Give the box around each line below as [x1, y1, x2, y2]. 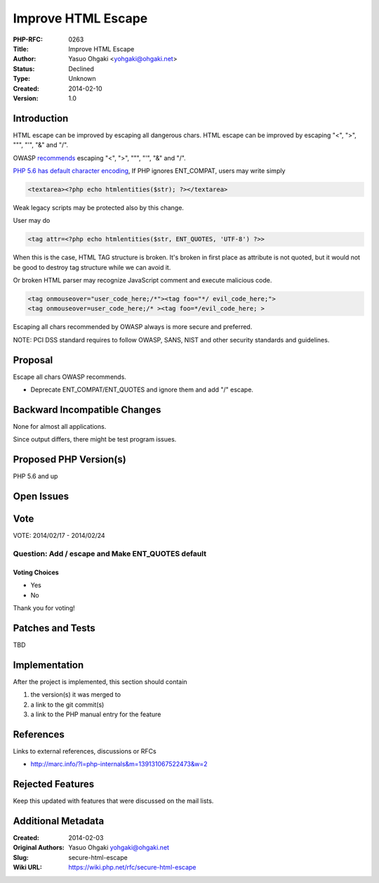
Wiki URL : [13, 863, 42, 872]
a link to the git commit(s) [30, 700, 105, 709]
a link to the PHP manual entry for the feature [30, 710, 161, 718]
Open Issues [13, 491, 69, 503]
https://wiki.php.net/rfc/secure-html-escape [68, 863, 197, 872]
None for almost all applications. [13, 423, 107, 431]
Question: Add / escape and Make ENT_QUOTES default [13, 549, 207, 559]
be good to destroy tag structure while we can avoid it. [13, 263, 171, 271]
